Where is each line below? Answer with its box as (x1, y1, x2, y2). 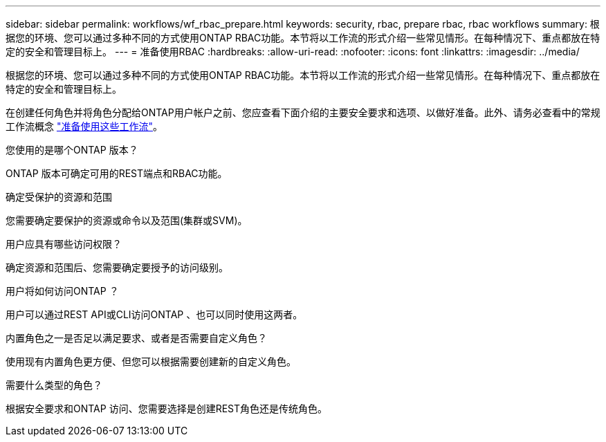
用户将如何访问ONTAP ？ (6, 285, 119, 297)
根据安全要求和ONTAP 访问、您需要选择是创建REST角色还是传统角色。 (6, 403, 328, 414)
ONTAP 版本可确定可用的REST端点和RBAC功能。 (6, 167, 228, 179)
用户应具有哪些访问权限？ (6, 238, 122, 250)
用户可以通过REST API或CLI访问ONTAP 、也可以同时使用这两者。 (6, 309, 303, 320)
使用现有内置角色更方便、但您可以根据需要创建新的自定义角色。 (6, 356, 296, 367)
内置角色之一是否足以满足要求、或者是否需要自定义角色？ (6, 332, 267, 344)
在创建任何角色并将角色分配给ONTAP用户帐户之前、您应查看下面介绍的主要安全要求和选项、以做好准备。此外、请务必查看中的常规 (6, 107, 600, 118)
